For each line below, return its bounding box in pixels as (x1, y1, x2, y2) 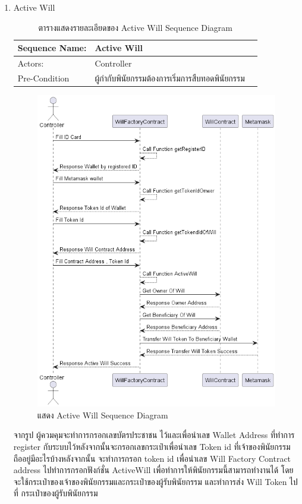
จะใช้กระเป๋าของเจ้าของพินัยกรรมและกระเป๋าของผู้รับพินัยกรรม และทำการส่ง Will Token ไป (13, 475, 298, 487)
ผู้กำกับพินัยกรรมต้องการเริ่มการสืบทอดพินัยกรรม (95, 71, 245, 84)
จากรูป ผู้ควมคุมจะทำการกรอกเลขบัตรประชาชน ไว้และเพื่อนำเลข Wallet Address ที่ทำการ (13, 429, 295, 441)
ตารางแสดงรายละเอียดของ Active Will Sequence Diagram (38, 21, 233, 33)
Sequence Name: (17, 42, 87, 54)
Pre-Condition (17, 71, 70, 84)
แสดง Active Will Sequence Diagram (37, 408, 168, 421)
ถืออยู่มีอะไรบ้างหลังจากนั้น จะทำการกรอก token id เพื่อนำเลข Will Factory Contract (13, 452, 291, 464)
